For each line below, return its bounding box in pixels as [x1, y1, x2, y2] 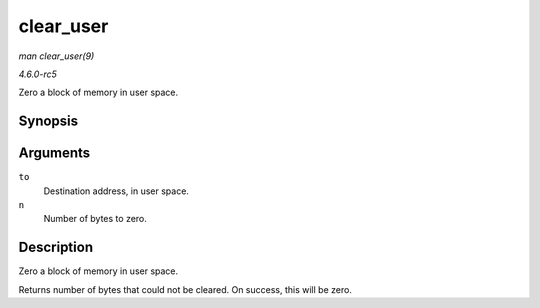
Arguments [18, 145, 91, 162]
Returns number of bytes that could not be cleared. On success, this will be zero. [18, 283, 352, 295]
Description [18, 239, 94, 256]
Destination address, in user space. [43, 185, 190, 197]
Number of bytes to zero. [43, 213, 147, 225]
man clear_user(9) [18, 50, 95, 62]
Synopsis [18, 113, 79, 130]
